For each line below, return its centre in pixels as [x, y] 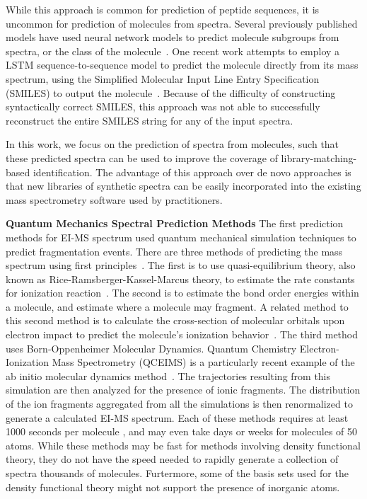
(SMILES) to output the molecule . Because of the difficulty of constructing [171, 92]
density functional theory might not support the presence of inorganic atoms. [173, 487]
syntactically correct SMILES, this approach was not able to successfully [163, 107]
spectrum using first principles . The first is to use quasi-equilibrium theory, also [181, 265]
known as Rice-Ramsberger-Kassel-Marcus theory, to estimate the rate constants [180, 279]
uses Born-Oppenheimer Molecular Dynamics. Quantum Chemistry [151, 348]
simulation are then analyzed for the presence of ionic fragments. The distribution [183, 390]
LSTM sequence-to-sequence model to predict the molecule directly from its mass [182, 65]
